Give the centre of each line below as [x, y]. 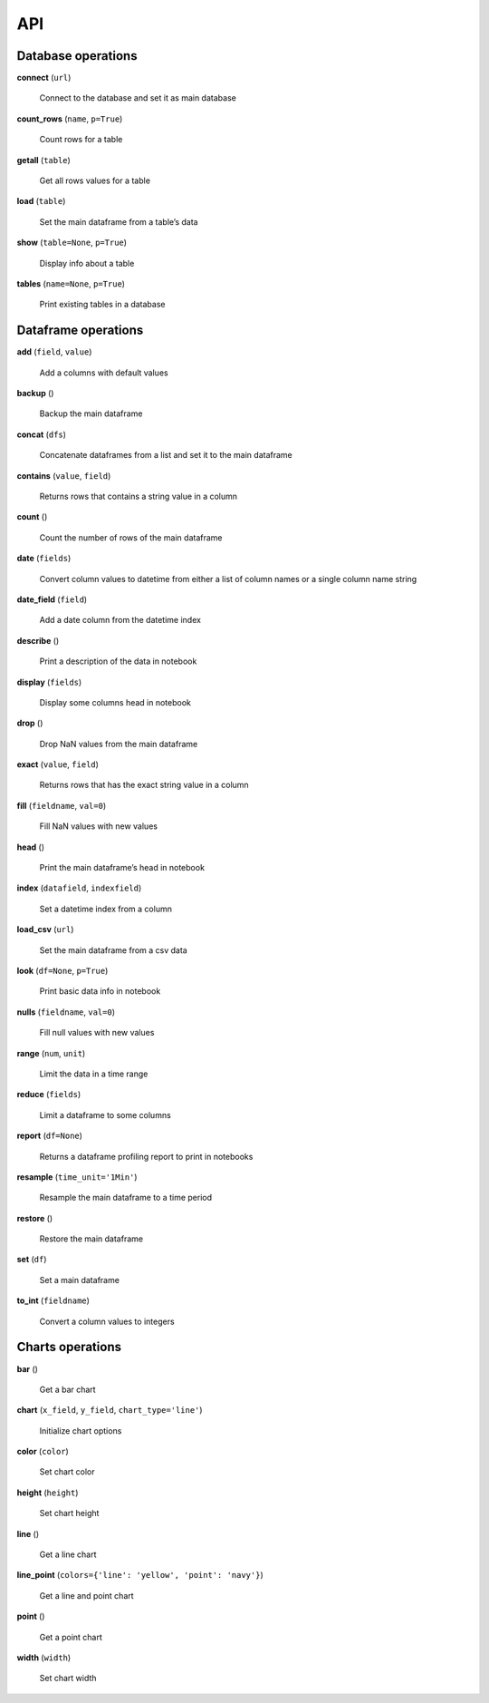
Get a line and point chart [87, 1595]
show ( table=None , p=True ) [72, 243]
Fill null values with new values [97, 1033]
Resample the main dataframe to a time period [126, 1198]
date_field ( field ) [52, 599]
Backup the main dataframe [91, 414]
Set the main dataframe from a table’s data [119, 221]
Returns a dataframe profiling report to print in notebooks [146, 1156]
